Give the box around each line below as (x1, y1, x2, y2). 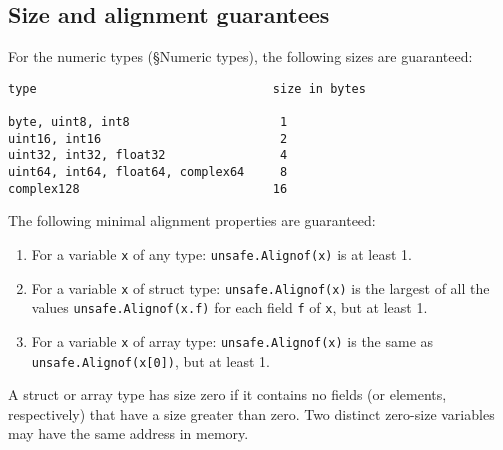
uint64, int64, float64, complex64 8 (8, 165, 288, 180)
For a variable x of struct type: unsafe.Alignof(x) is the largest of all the (31, 277, 490, 298)
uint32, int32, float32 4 (8, 148, 288, 163)
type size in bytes (8, 81, 366, 96)
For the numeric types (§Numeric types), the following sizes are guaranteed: (8, 46, 473, 67)
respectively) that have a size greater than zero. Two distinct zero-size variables (8, 403, 495, 424)
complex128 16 (8, 181, 288, 196)
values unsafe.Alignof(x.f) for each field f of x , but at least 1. (31, 297, 428, 318)
